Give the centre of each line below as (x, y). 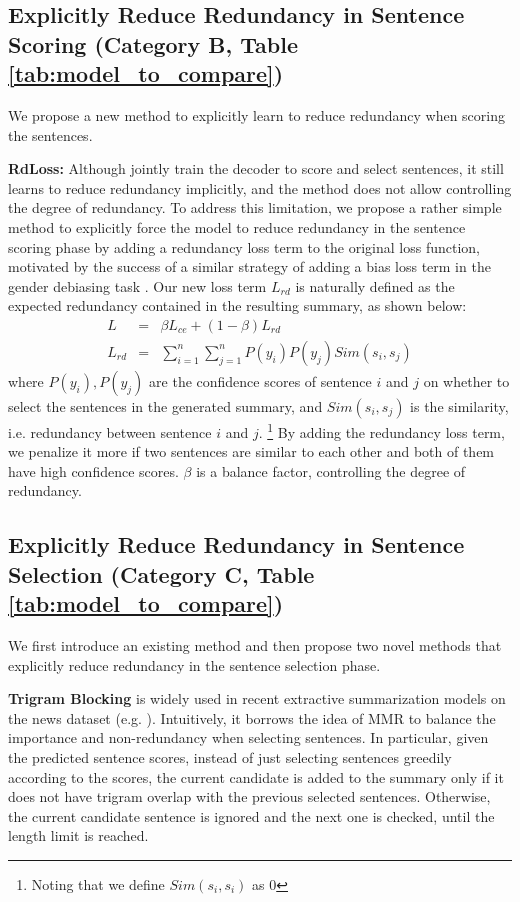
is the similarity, (459, 405)
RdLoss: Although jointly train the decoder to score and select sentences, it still (256, 168)
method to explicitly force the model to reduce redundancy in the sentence (237, 226)
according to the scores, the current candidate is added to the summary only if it (256, 776)
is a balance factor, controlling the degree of (331, 470)
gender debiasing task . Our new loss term (137, 285)
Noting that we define (98, 883)
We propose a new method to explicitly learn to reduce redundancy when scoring (256, 114)
